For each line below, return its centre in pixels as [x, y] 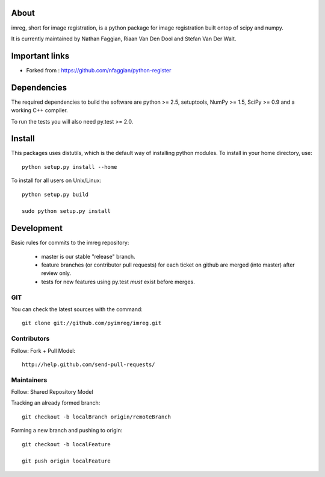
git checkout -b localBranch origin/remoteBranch [97, 417]
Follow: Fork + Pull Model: [43, 350]
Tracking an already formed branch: [56, 403]
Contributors [30, 339]
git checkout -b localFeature [67, 444]
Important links [40, 56]
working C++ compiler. [40, 110]
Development [37, 228]
